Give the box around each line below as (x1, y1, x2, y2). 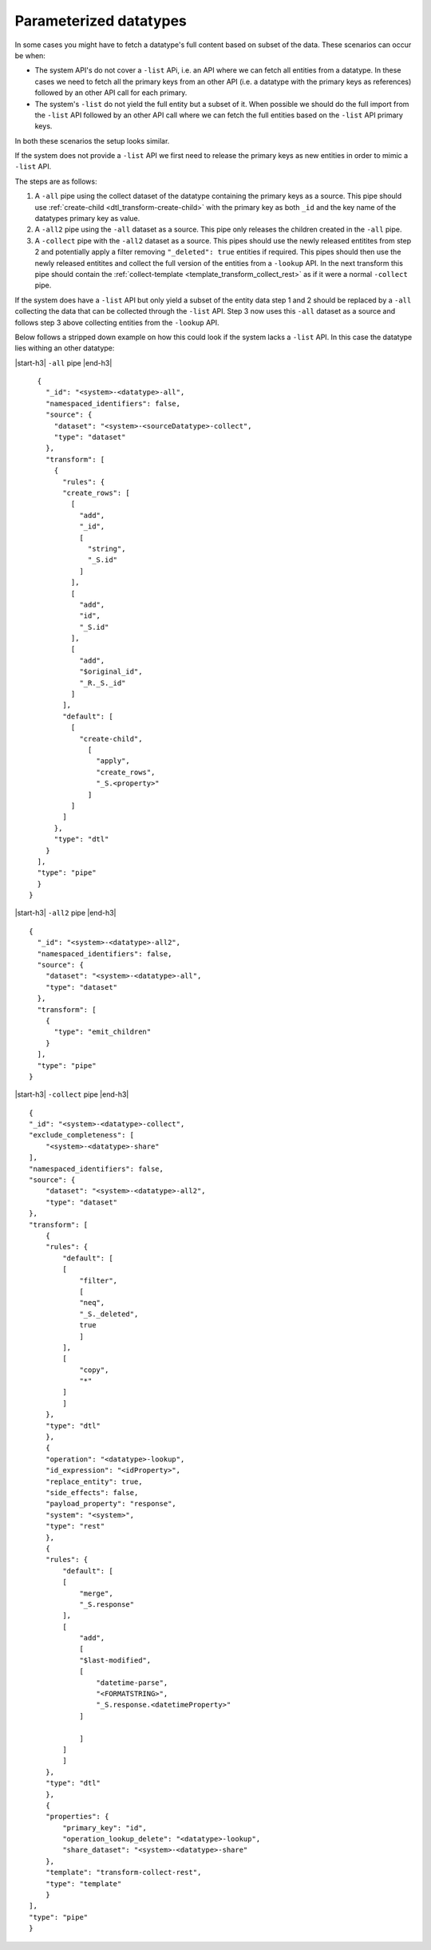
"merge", (79, 1588, 113, 1598)
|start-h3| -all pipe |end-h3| (14, 358, 113, 367)
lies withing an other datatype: (14, 343, 115, 353)
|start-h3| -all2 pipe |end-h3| (14, 908, 117, 918)
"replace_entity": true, (45, 1477, 143, 1486)
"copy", (79, 1365, 109, 1374)
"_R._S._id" (79, 678, 126, 687)
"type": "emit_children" (53, 1027, 152, 1037)
